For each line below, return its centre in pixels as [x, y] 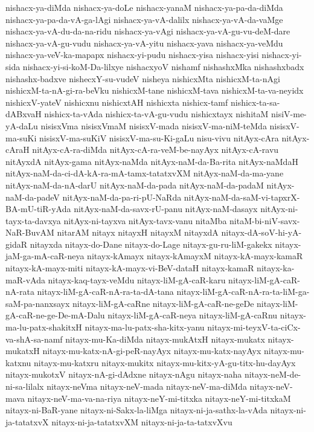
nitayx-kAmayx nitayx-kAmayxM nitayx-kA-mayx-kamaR [195, 256]
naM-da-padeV [33, 197]
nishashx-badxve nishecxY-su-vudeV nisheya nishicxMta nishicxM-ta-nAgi [143, 78]
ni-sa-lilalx [25, 386]
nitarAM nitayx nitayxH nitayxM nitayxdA [138, 232]
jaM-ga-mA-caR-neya [45, 256]
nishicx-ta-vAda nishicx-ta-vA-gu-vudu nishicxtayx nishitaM [156, 114]
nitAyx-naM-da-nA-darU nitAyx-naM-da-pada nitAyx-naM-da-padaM [135, 185]
